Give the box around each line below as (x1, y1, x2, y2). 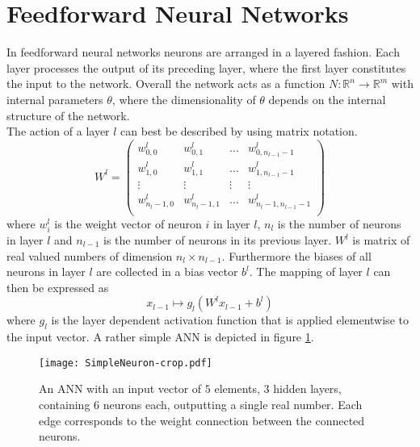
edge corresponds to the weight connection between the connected (39, 411, 365, 428)
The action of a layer (6, 123, 110, 140)
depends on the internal (268, 90, 386, 107)
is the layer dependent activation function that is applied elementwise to (51, 311, 409, 328)
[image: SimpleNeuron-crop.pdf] (39, 357, 212, 369)
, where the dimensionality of (111, 90, 256, 107)
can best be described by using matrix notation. (120, 123, 358, 140)
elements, (214, 380, 260, 397)
